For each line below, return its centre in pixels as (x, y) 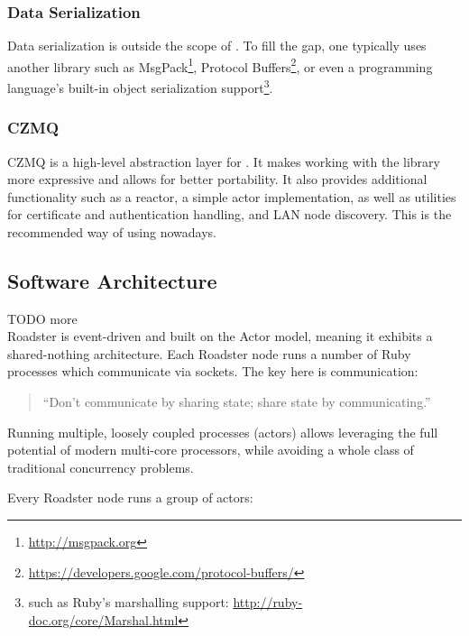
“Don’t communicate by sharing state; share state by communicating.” (237, 402)
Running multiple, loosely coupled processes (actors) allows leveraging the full (223, 432)
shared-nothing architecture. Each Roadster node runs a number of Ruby (209, 353)
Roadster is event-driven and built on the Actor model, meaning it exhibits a (220, 336)
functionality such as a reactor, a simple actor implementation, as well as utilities (232, 196)
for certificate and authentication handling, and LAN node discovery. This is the (230, 214)
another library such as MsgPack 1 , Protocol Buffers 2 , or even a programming (220, 65)
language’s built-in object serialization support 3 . (140, 86)
